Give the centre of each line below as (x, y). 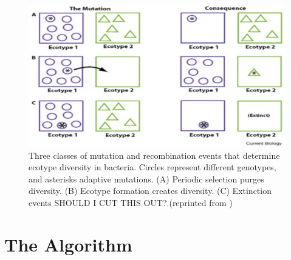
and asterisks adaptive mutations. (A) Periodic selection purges (146, 178)
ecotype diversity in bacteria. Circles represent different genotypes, (152, 167)
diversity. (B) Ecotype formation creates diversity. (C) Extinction (150, 191)
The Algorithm (68, 244)
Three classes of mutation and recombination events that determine (154, 155)
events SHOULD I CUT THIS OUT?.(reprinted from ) (131, 202)
